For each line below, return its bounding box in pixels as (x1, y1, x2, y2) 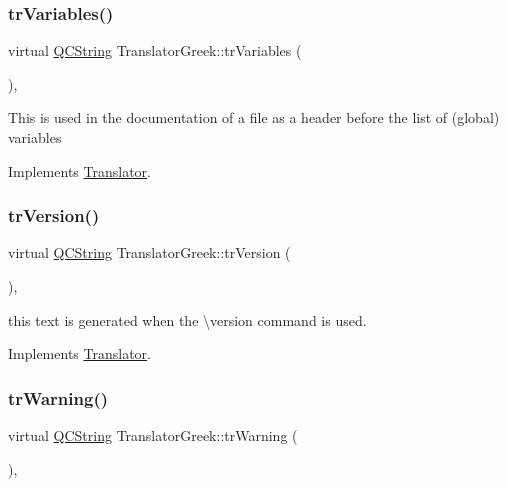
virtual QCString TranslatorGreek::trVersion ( (8, 242, 291, 263)
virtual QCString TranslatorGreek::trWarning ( (8, 425, 298, 445)
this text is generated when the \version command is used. (8, 309, 367, 330)
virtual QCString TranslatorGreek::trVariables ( (8, 40, 302, 61)
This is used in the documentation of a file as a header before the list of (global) (8, 107, 500, 128)
